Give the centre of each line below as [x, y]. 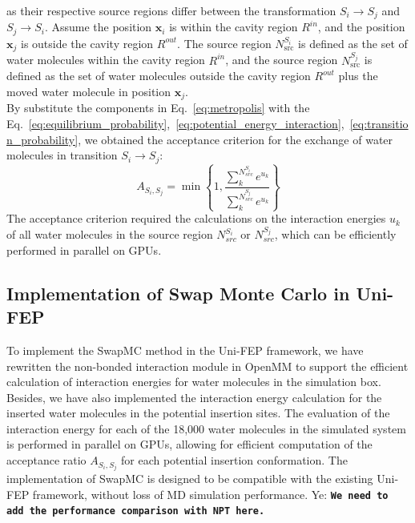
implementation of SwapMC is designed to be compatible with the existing [190, 479]
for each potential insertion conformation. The [234, 460]
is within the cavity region [234, 27]
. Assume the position [98, 27]
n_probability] [42, 139]
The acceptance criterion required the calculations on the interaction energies [196, 218]
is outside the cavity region [87, 43]
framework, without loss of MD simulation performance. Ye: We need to [210, 494]
